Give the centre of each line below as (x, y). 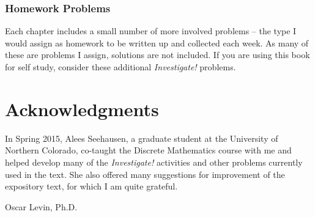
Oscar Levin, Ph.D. (41, 206)
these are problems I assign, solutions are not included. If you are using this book (157, 55)
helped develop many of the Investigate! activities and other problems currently (154, 162)
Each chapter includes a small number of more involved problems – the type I (151, 31)
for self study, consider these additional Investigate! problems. (120, 67)
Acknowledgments (82, 108)
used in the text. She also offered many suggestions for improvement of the (145, 174)
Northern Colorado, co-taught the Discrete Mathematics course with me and (148, 150)
